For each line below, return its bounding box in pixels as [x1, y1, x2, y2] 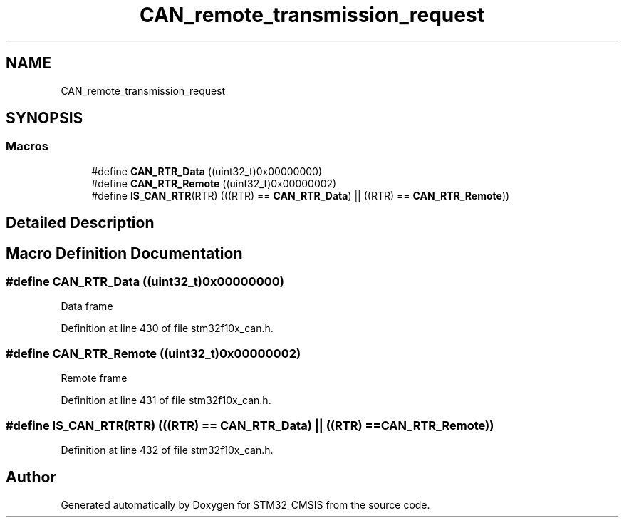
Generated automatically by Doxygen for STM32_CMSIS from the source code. [61, 498, 430, 511]
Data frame [61, 300, 113, 313]
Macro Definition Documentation [6, 244, 243, 262]
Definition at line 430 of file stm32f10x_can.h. [61, 322, 274, 335]
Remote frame [61, 372, 128, 385]
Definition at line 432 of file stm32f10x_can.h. [61, 443, 274, 456]
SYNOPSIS [6, 109, 83, 128]
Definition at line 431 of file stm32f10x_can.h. [61, 394, 271, 407]
